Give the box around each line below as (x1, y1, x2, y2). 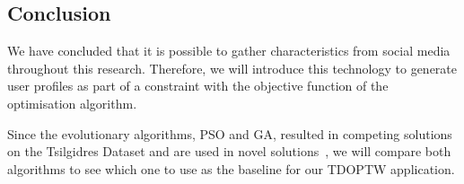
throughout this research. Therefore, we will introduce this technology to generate (7, 58, 458, 77)
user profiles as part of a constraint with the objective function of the (7, 76, 389, 95)
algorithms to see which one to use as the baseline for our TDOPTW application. (7, 159, 455, 178)
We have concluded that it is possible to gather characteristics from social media (7, 41, 451, 60)
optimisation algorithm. (7, 93, 137, 112)
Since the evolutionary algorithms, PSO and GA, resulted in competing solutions (7, 124, 452, 143)
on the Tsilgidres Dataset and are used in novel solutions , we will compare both (7, 142, 451, 161)
